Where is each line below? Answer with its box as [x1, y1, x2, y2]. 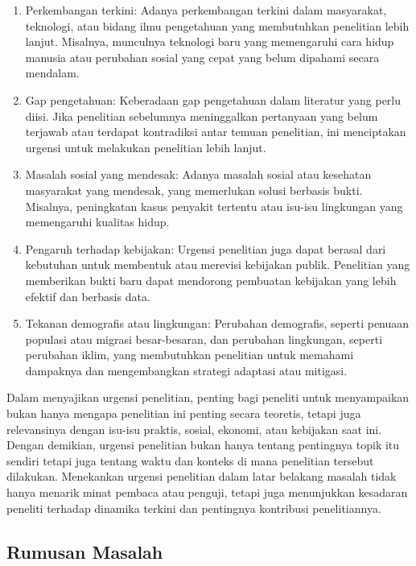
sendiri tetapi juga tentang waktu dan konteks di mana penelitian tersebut [6, 452, 374, 469]
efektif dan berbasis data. [25, 287, 150, 304]
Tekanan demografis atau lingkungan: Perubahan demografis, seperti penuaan [25, 315, 410, 332]
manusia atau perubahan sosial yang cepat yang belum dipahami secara [25, 48, 380, 65]
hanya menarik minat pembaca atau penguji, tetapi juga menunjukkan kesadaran [6, 484, 408, 501]
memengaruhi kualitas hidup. [25, 213, 170, 230]
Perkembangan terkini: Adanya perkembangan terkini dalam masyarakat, [25, 2, 387, 18]
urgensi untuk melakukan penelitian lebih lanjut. [25, 138, 266, 155]
